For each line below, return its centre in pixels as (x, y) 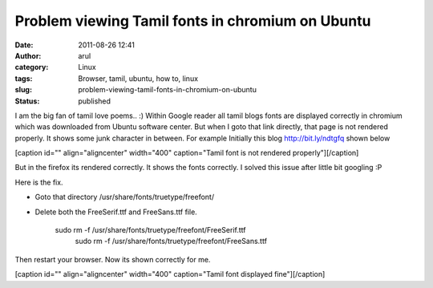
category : (32, 67)
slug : (23, 90)
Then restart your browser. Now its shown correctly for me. (113, 259)
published (95, 101)
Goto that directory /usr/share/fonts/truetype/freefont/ (125, 197)
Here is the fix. (39, 182)
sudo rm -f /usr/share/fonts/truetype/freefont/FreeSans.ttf (171, 241)
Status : (27, 101)
